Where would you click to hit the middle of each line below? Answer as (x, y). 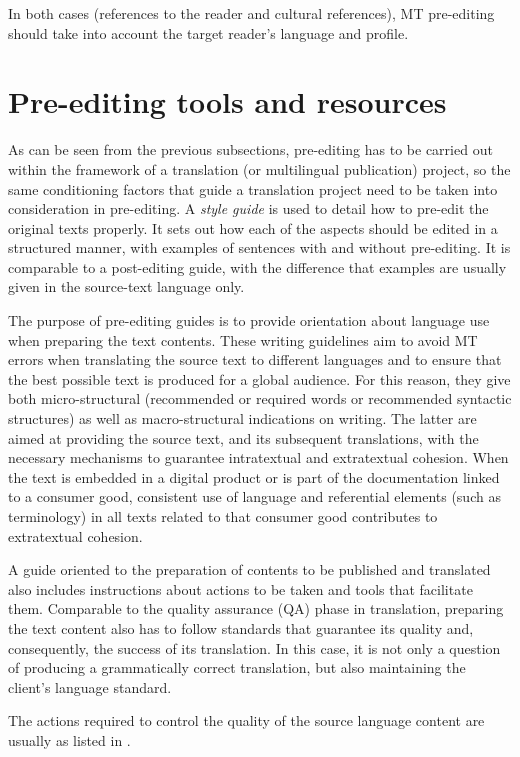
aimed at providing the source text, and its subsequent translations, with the (243, 437)
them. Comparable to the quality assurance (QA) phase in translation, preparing (256, 608)
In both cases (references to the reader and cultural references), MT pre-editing (251, 13)
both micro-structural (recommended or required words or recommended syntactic (260, 398)
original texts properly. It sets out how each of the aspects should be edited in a (253, 227)
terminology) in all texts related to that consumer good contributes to (223, 516)
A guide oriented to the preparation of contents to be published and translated (249, 569)
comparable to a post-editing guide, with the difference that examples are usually (257, 266)
